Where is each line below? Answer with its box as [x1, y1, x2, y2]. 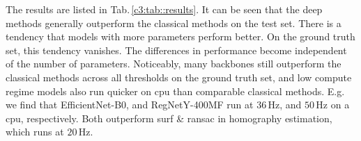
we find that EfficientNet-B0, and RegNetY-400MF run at [6, 97, 254, 112]
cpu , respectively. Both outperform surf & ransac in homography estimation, [6, 110, 332, 125]
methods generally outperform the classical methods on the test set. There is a [6, 15, 341, 30]
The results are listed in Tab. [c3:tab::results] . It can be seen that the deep [6, 2, 323, 16]
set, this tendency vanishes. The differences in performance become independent [6, 42, 347, 57]
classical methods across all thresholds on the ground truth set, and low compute [6, 69, 352, 84]
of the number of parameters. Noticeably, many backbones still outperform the [6, 56, 341, 71]
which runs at [6, 124, 64, 139]
